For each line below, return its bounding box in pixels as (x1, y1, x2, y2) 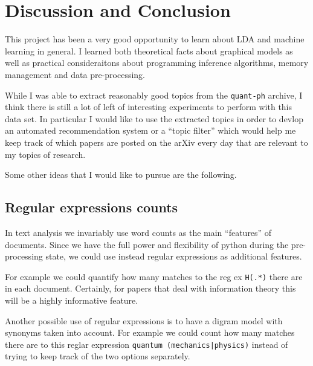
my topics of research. (5, 148, 86, 160)
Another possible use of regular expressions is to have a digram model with (5, 314, 283, 327)
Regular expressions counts (5, 198, 178, 217)
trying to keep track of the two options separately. (5, 350, 190, 362)
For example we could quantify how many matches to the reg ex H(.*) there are (5, 270, 303, 283)
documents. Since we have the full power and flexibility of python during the (5, 238, 289, 250)
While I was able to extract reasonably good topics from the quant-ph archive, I (5, 88, 303, 101)
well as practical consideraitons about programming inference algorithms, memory (5, 56, 309, 69)
